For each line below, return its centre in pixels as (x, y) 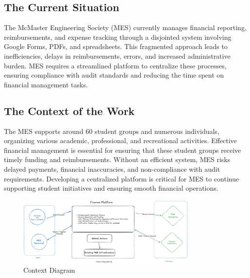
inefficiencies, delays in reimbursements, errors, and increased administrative (117, 56)
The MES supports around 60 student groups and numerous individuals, (112, 131)
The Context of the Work (69, 110)
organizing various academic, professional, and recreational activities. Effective (120, 140)
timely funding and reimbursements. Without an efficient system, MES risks (117, 159)
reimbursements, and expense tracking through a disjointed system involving (118, 37)
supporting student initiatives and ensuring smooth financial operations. (111, 188)
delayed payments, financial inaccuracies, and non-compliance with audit (112, 169)
